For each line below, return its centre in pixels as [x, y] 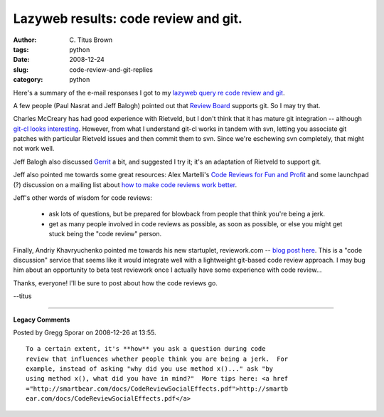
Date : [21, 60]
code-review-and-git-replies [111, 69]
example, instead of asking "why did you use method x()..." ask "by [150, 369]
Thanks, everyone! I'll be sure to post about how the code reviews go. [116, 283]
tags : [21, 49]
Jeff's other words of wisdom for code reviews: [82, 198]
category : [28, 80]
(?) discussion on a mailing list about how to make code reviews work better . [125, 184]
